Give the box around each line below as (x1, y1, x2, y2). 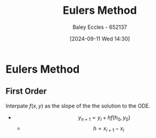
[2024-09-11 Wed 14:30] (69, 35, 130, 42)
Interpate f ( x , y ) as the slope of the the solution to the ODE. (5, 102, 151, 109)
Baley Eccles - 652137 (72, 23, 127, 31)
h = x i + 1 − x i (93, 124, 125, 133)
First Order (5, 86, 47, 97)
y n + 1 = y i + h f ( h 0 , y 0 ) (78, 113, 131, 122)
